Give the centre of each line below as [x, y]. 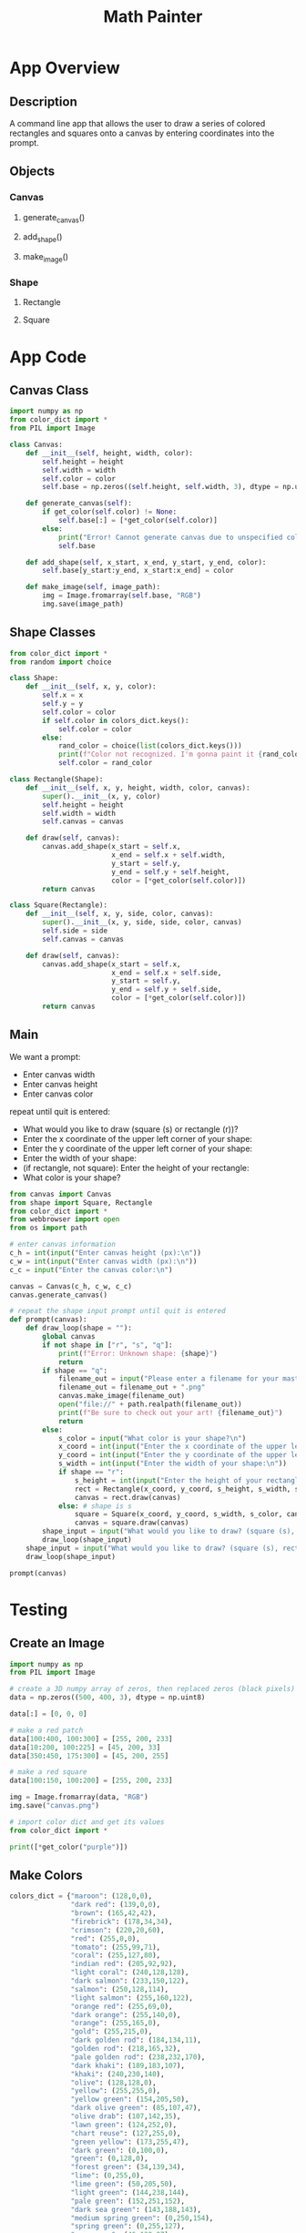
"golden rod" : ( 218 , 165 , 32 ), [126, 2049]
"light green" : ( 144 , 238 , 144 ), [130, 2192]
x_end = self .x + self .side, [166, 973]
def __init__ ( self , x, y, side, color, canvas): [120, 914]
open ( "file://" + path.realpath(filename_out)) [150, 1404]
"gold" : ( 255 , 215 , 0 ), [112, 2032]
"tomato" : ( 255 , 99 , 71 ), [116, 1947]
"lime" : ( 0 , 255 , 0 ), [107, 2176]
